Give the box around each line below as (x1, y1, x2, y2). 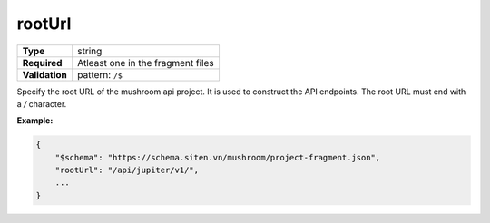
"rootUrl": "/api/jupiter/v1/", (54, 165, 200, 176)
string (77, 44, 103, 57)
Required (22, 56, 63, 69)
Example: (16, 115, 54, 126)
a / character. (16, 98, 67, 109)
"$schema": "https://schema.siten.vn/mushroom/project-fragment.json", (54, 152, 381, 162)
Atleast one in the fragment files (77, 56, 214, 69)
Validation (22, 68, 68, 81)
